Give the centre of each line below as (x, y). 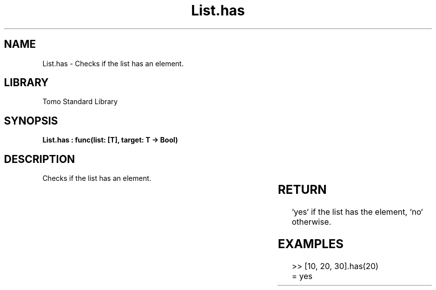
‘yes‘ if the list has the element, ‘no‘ (357, 212)
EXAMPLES (311, 244)
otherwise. (312, 222)
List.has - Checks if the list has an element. (113, 63)
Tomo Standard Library (80, 102)
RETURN (302, 190)
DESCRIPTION (40, 159)
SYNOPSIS (31, 121)
